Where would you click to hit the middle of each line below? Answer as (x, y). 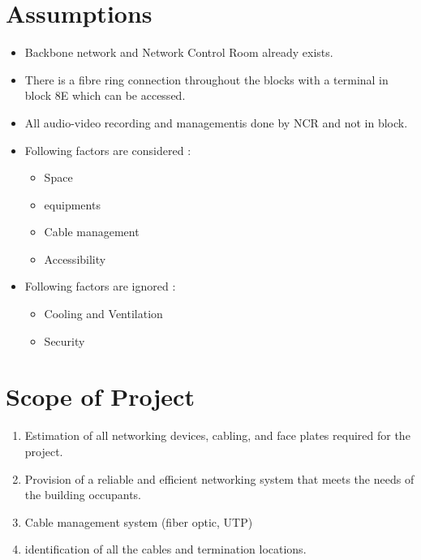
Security (64, 340)
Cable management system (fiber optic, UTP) (139, 521)
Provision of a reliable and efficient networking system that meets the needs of (219, 478)
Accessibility (75, 258)
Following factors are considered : (108, 150)
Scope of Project (100, 396)
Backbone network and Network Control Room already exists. (179, 52)
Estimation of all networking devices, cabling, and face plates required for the (217, 435)
